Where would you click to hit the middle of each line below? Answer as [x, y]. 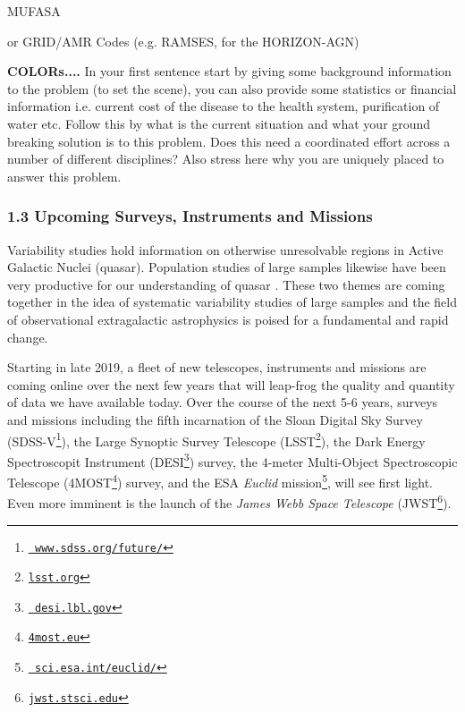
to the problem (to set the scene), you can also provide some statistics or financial [232, 88]
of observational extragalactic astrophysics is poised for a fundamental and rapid [228, 319]
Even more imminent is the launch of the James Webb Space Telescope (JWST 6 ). [229, 501]
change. [28, 337]
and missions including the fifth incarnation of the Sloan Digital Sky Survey [215, 419]
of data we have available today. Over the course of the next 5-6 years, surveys [223, 402]
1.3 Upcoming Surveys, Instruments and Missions [190, 216]
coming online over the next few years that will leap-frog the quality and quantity [231, 384]
